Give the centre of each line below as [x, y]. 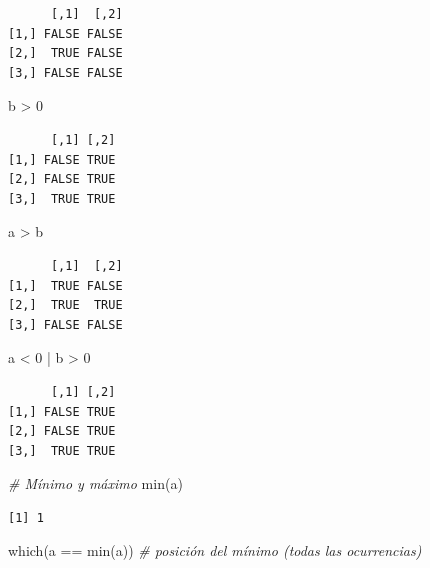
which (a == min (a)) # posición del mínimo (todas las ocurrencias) [215, 550]
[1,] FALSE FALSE [65, 33]
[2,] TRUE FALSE [65, 53]
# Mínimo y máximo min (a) [95, 483]
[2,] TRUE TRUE [65, 305]
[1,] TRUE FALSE [65, 285]
